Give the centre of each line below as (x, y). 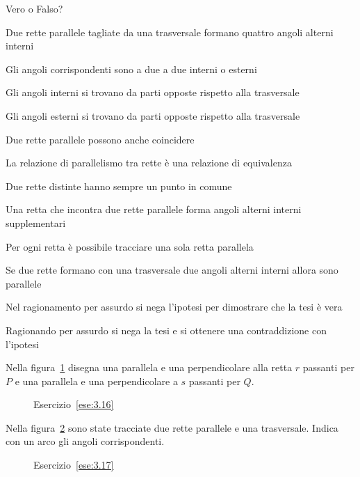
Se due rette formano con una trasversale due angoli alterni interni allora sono (172, 270)
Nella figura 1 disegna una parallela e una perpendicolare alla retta (149, 367)
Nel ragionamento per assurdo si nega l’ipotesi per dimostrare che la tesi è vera (174, 307)
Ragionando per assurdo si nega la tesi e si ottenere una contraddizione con (166, 330)
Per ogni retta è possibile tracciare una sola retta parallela (130, 246)
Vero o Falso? (34, 8)
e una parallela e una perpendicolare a (96, 381)
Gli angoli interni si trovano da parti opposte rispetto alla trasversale (153, 92)
